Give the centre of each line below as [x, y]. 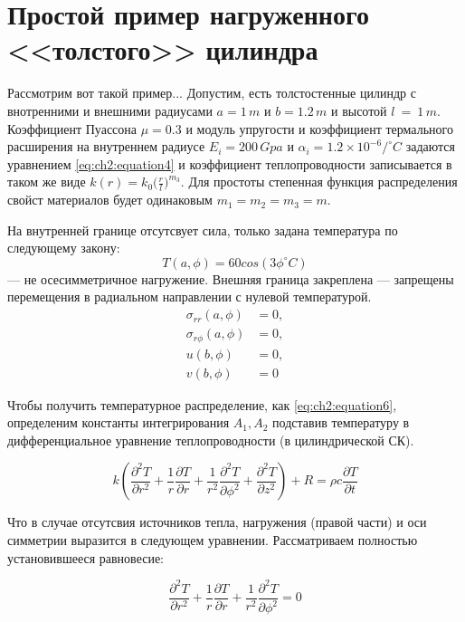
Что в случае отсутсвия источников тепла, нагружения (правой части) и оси [217, 522]
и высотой [359, 110]
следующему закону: [64, 248]
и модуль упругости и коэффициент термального [319, 128]
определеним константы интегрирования [119, 422]
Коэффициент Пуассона [72, 128]
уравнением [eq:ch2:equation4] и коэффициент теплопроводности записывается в [230, 163]
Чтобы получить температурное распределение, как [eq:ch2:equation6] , [202, 404]
